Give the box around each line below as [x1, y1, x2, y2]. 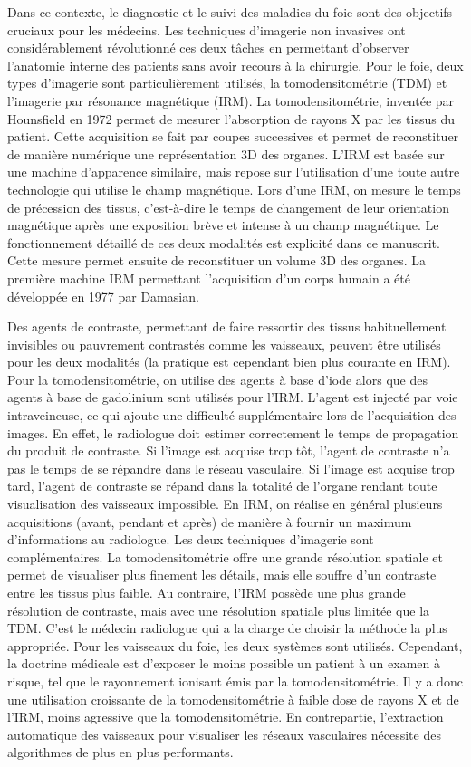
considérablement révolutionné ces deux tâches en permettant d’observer [7, 38, 409, 57]
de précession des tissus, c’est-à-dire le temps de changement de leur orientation [7, 197, 449, 216]
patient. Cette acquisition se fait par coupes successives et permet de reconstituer [7, 127, 459, 146]
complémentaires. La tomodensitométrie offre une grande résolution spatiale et [7, 547, 443, 566]
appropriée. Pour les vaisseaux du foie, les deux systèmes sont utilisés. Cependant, [7, 636, 463, 655]
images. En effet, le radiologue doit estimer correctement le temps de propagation [7, 423, 459, 442]
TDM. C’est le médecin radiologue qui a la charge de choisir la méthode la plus [7, 618, 447, 638]
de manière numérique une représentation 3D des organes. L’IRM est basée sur [7, 144, 445, 163]
